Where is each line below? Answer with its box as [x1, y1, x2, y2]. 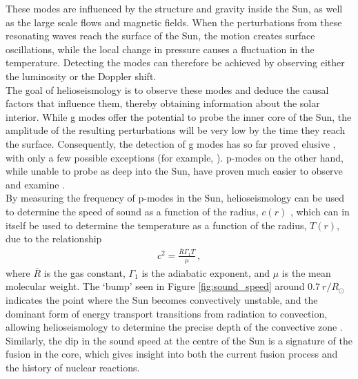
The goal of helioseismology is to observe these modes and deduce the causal [6, 82, 329, 97]
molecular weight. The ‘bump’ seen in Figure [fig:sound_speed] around [6, 279, 305, 293]
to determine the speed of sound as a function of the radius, [6, 204, 259, 218]
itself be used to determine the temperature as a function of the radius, [6, 217, 307, 232]
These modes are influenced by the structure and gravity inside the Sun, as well [6, 1, 343, 15]
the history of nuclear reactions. [6, 360, 140, 374]
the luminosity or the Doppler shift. [6, 68, 157, 83]
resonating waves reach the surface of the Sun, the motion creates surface [6, 28, 315, 43]
